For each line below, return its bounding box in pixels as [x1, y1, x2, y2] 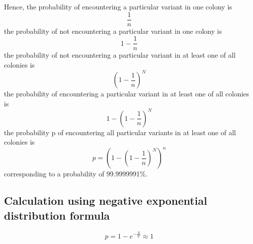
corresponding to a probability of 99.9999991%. [4, 168, 148, 179]
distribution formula [4, 207, 110, 223]
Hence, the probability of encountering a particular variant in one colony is [4, 1, 232, 11]
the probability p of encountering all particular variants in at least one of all [4, 127, 236, 137]
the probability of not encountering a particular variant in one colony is [4, 25, 222, 36]
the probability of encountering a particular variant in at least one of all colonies [4, 88, 250, 98]
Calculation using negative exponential [4, 193, 207, 208]
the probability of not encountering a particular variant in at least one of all [4, 50, 236, 60]
